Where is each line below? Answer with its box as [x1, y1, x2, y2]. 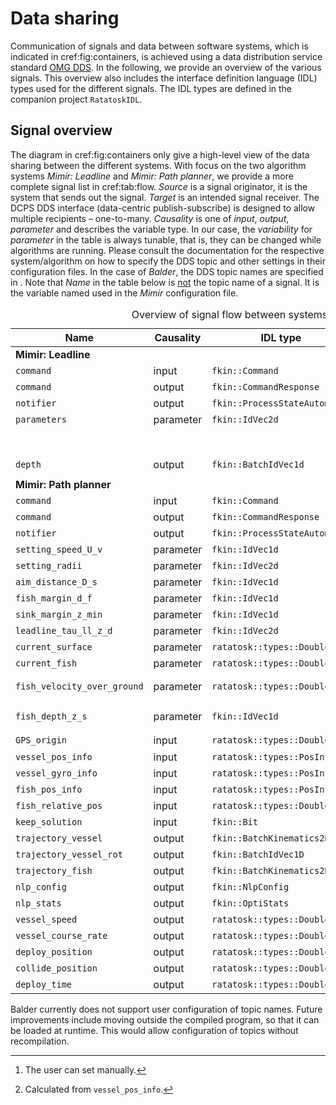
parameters [15, 413, 67, 425]
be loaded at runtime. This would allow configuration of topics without [10, 1025, 299, 1037]
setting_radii [15, 560, 83, 571]
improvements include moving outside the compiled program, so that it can [10, 1014, 320, 1026]
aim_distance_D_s [15, 576, 98, 587]
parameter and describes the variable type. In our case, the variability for [10, 223, 313, 235]
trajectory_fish [15, 865, 93, 877]
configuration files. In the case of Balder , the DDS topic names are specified [10, 265, 324, 277]
